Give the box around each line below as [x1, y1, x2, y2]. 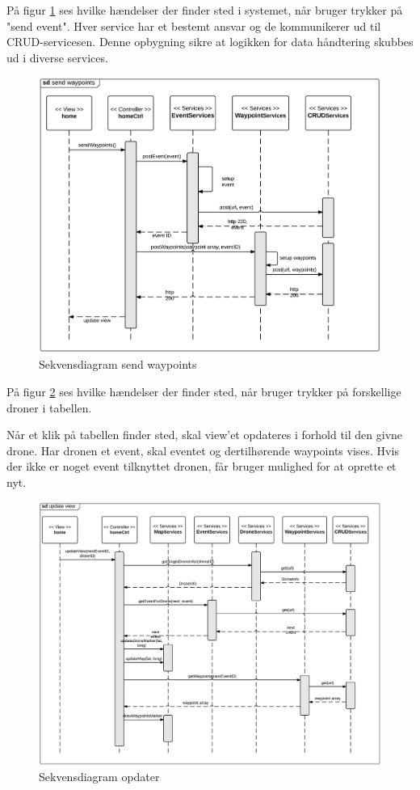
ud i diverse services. [6, 49, 108, 65]
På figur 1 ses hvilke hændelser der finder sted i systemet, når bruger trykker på [6, 2, 403, 18]
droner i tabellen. [6, 399, 92, 416]
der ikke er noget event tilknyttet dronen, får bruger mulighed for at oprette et [6, 458, 397, 475]
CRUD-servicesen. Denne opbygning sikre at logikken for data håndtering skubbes [6, 33, 414, 50]
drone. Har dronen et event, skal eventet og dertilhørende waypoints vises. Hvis [6, 441, 399, 458]
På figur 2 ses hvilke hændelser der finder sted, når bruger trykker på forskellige [6, 383, 401, 400]
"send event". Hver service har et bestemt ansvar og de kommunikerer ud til [6, 17, 381, 34]
